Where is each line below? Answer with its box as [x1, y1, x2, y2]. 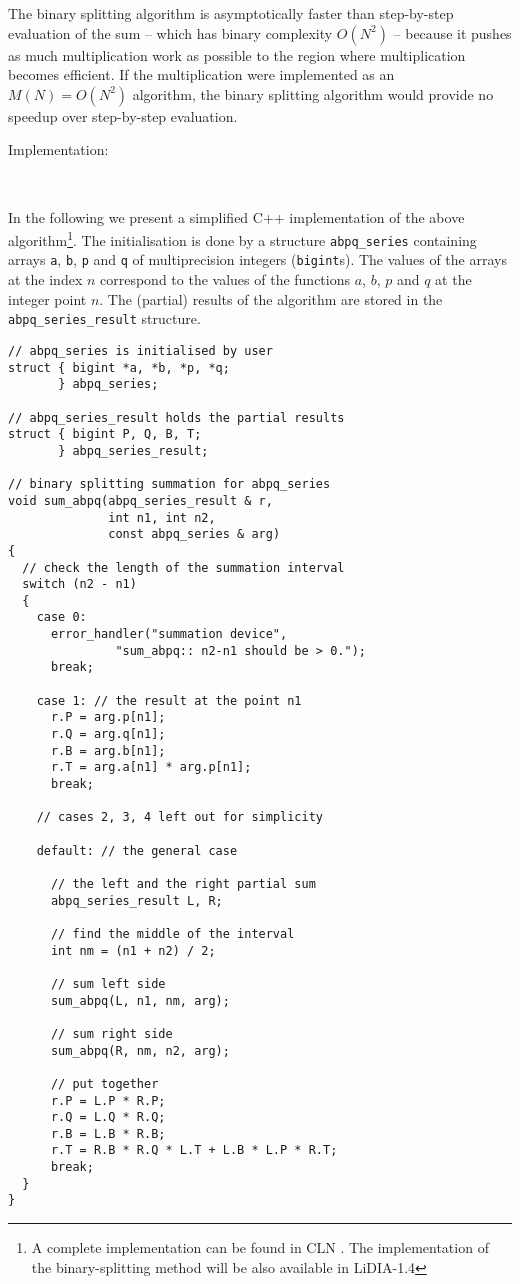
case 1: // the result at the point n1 [36, 693, 302, 708]
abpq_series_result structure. [8, 308, 201, 329]
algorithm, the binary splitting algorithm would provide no [132, 83, 494, 104]
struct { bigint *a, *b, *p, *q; [8, 360, 230, 375]
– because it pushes [393, 22, 512, 43]
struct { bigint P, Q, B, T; [8, 427, 202, 442]
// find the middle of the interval [50, 926, 295, 941]
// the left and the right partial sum [50, 876, 316, 891]
